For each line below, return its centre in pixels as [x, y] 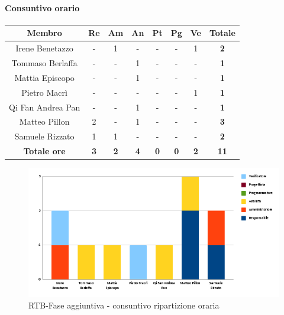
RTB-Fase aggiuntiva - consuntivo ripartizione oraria [124, 305]
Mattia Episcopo [44, 77]
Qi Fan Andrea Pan [45, 107]
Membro [44, 33]
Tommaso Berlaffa [44, 62]
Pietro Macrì [44, 92]
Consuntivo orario [42, 7]
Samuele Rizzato [44, 136]
